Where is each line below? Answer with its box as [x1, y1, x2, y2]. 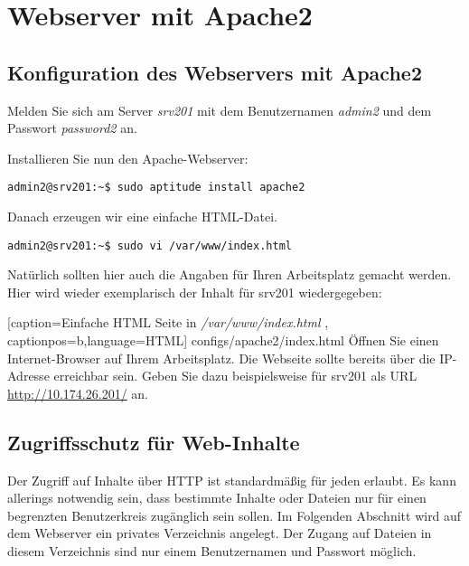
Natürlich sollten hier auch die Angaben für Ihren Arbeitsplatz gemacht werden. [7, 265, 452, 284]
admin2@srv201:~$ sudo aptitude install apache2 [7, 181, 305, 194]
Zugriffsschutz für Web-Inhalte [7, 428, 300, 456]
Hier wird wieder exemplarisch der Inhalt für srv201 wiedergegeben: [7, 282, 382, 301]
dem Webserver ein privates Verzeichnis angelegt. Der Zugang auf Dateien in [7, 524, 432, 542]
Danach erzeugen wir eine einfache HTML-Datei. [7, 207, 277, 226]
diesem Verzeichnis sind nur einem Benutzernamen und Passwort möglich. [7, 542, 417, 560]
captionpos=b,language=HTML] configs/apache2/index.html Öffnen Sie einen [7, 331, 439, 350]
